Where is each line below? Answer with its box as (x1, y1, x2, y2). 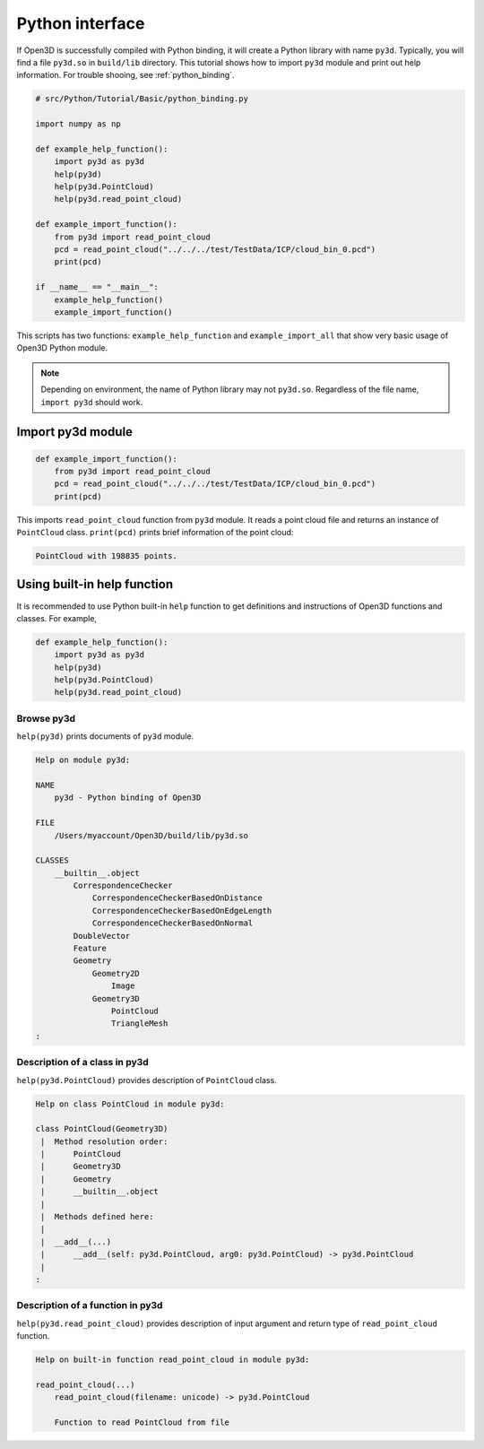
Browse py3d (16, 712, 76, 724)
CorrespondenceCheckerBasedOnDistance (91, 893, 264, 903)
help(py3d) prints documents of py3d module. (16, 731, 194, 742)
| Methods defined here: (40, 1211, 154, 1222)
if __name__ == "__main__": (35, 282, 159, 292)
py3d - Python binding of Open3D (54, 793, 202, 803)
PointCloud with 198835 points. (35, 551, 178, 561)
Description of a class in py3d (16, 1056, 150, 1069)
